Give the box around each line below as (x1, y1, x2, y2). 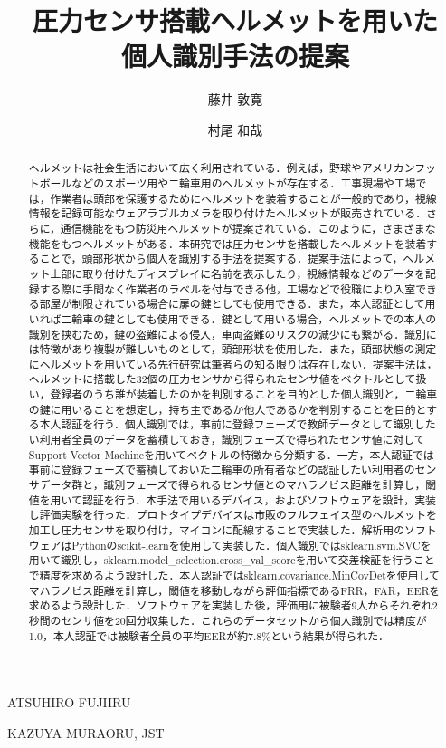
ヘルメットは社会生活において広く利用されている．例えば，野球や (28, 160, 362, 176)
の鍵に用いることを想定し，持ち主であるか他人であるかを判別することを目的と (28, 401, 427, 417)
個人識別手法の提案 (120, 37, 349, 74)
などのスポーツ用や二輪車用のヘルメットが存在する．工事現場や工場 (71, 175, 416, 190)
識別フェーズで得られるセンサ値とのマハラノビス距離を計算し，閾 (103, 477, 437, 493)
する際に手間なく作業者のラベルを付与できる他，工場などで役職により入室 (39, 281, 416, 296)
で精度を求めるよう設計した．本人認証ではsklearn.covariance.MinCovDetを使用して (28, 568, 440, 583)
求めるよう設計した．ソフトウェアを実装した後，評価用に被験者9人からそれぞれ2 (28, 598, 438, 613)
